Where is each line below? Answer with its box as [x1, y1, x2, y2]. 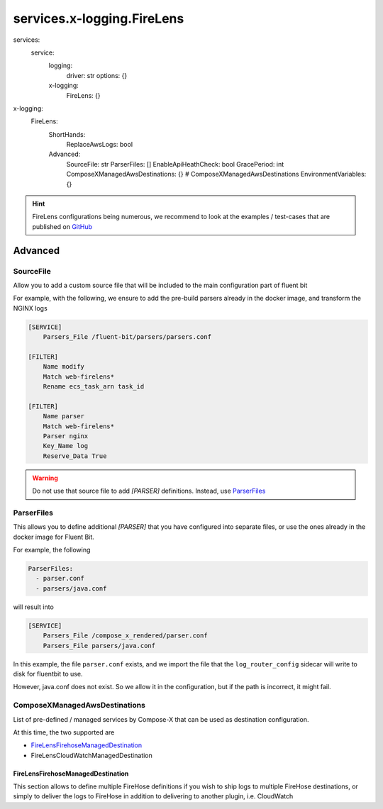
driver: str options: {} [66, 71, 128, 79]
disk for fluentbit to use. [13, 669, 83, 678]
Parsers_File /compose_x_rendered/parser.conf [43, 632, 209, 640]
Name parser [43, 412, 85, 420]
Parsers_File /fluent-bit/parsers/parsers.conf [43, 333, 212, 341]
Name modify [43, 362, 85, 371]
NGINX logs [13, 303, 48, 312]
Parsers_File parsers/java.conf [43, 642, 156, 649]
